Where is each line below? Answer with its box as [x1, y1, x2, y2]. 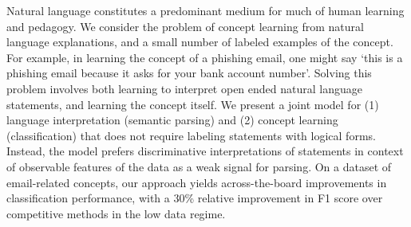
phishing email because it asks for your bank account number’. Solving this [6, 65, 372, 81]
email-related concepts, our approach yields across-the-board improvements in [6, 174, 387, 190]
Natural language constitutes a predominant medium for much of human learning [6, 2, 405, 18]
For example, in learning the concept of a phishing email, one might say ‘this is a [6, 49, 403, 65]
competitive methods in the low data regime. [6, 205, 226, 221]
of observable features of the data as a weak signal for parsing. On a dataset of [6, 158, 392, 174]
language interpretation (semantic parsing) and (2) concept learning [6, 112, 338, 128]
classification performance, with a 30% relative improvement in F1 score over [6, 190, 383, 206]
